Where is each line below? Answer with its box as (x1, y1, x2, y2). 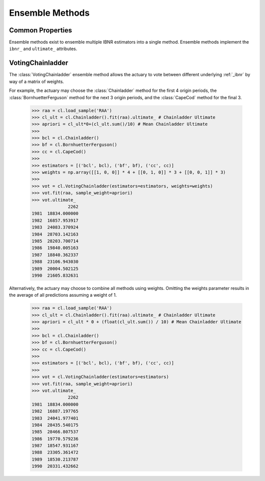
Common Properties (9, 26, 72, 34)
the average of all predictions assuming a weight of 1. (9, 292, 117, 298)
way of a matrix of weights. (9, 79, 64, 85)
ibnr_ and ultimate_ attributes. (9, 46, 78, 52)
